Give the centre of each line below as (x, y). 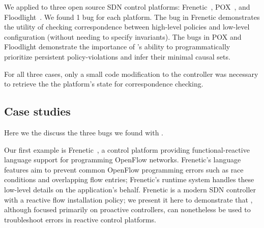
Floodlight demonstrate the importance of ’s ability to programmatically (117, 47)
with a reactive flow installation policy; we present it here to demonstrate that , (128, 199)
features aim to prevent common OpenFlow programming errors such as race (124, 169)
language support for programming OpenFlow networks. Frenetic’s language (123, 160)
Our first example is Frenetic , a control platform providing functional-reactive (127, 149)
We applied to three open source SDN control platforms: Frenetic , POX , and (127, 7)
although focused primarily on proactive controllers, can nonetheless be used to (127, 209)
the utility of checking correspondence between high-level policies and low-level (127, 27)
